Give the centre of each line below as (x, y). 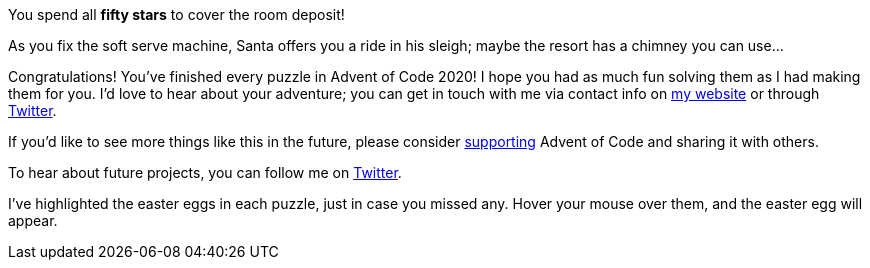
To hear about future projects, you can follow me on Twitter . (205, 172)
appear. (33, 220)
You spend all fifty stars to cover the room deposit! (176, 14)
